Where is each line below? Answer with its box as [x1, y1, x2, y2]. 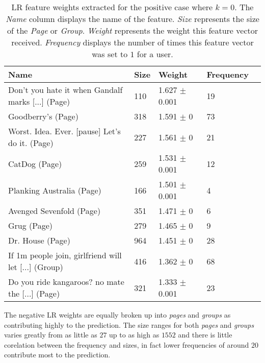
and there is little [178, 329, 232, 340]
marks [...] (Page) [8, 95, 70, 107]
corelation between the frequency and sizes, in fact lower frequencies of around [4, 339, 249, 350]
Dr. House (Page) [8, 234, 70, 246]
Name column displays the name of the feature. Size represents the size [6, 13, 259, 25]
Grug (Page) [8, 220, 53, 231]
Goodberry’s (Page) [8, 110, 78, 122]
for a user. [137, 48, 173, 60]
